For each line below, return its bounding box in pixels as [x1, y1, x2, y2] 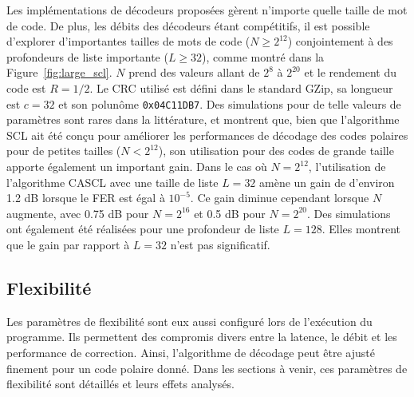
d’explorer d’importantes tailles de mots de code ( [6, 33, 250, 50]
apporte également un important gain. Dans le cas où [6, 158, 267, 174]
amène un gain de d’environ [259, 173, 395, 190]
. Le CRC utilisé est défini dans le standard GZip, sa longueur [89, 79, 393, 96]
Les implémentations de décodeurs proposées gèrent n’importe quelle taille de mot [6, 2, 408, 18]
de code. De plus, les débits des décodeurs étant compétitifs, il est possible [6, 17, 370, 34]
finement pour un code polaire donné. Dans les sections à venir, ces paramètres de [6, 359, 408, 376]
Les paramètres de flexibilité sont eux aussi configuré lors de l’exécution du [6, 312, 373, 329]
